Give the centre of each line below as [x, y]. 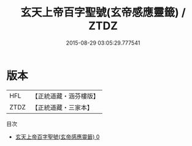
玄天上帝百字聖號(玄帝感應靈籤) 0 [57, 137]
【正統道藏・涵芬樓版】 [66, 96]
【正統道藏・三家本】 [63, 108]
